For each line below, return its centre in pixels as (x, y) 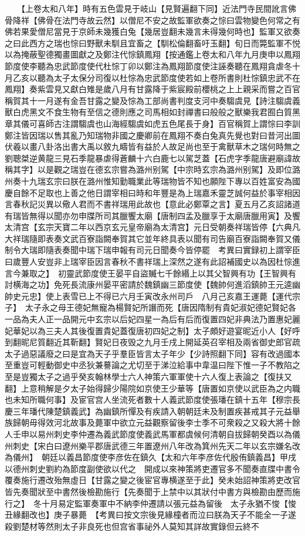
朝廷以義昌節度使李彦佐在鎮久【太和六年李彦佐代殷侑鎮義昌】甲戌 (169, 457)
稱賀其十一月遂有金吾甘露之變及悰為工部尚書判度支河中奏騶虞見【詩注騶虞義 (152, 100)
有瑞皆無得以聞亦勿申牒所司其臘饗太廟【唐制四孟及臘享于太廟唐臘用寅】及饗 (152, 215)
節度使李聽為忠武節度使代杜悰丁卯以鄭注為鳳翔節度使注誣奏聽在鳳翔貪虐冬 (148, 65)
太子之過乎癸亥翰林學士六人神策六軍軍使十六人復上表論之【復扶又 (165, 376)
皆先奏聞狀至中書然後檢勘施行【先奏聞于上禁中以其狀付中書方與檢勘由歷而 (148, 491)
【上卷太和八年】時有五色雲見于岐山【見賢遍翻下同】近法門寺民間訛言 (154, 8)
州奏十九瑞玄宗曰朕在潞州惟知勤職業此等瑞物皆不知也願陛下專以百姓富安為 (148, 181)
